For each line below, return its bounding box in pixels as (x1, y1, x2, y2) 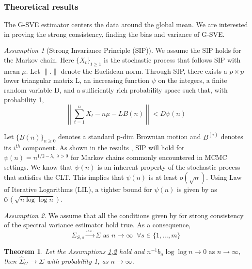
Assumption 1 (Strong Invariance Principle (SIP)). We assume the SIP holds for (4, 45, 241, 55)
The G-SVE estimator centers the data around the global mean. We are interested (4, 19, 248, 30)
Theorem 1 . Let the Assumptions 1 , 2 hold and (4, 246, 145, 256)
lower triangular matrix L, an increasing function (4, 75, 149, 85)
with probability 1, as (47, 256, 109, 266)
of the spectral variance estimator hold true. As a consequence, (4, 220, 191, 230)
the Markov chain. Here (4, 55, 74, 64)
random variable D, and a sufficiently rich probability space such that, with (4, 84, 228, 95)
